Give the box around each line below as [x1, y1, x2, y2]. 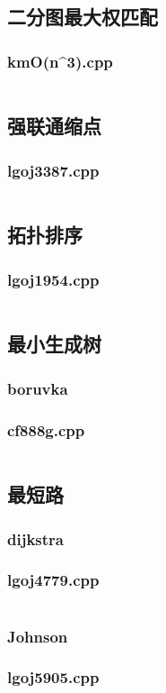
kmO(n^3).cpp [7, 50, 113, 72]
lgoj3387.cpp [7, 159, 100, 181]
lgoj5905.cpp [7, 666, 100, 688]
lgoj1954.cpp [7, 268, 100, 290]
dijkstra [7, 527, 64, 550]
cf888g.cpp [7, 418, 85, 441]
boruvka [7, 377, 68, 399]
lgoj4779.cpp [7, 569, 100, 591]
